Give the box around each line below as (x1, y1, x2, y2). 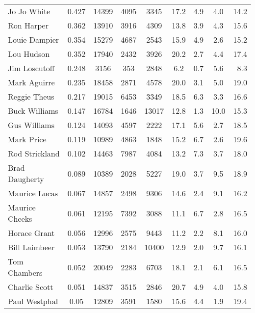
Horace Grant (8, 227, 55, 238)
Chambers (8, 267, 43, 278)
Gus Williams (8, 119, 54, 130)
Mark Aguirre (8, 77, 55, 88)
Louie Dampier (8, 34, 59, 45)
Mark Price (8, 133, 47, 145)
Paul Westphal (8, 295, 58, 307)
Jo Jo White (8, 5, 51, 17)
